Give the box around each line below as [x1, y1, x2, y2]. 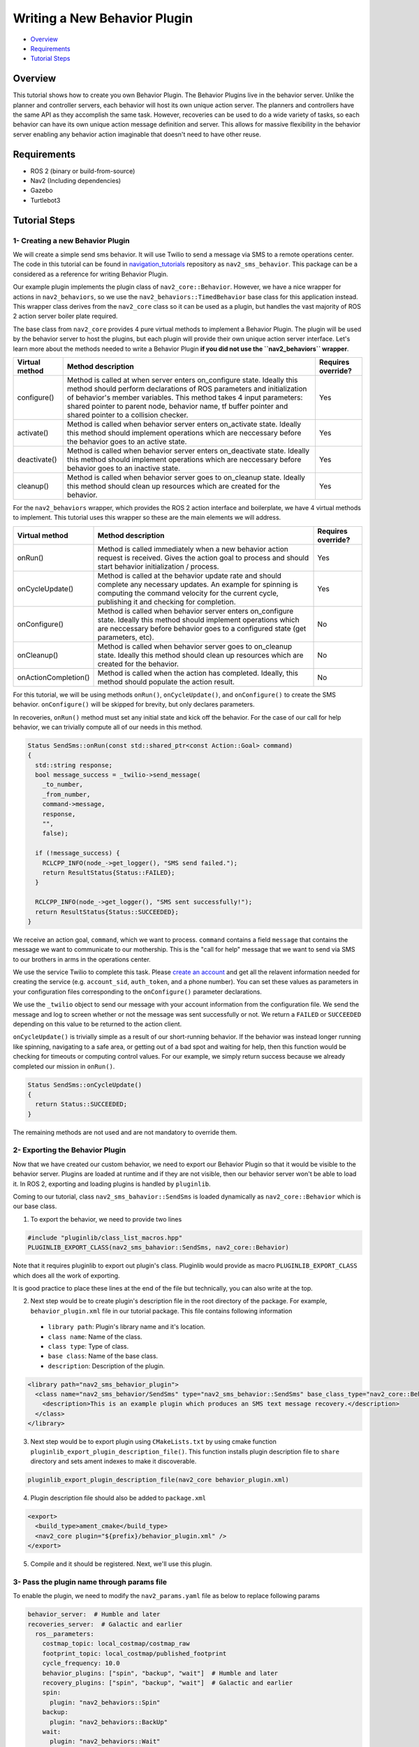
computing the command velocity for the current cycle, [97, 588, 279, 597]
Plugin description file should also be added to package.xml [30, 1493, 206, 1502]
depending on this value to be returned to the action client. [13, 1020, 182, 1029]
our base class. [13, 1202, 57, 1210]
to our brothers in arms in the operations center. [13, 955, 152, 964]
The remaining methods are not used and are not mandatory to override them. [13, 1128, 237, 1136]
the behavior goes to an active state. [66, 437, 187, 447]
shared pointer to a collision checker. [66, 409, 189, 419]
